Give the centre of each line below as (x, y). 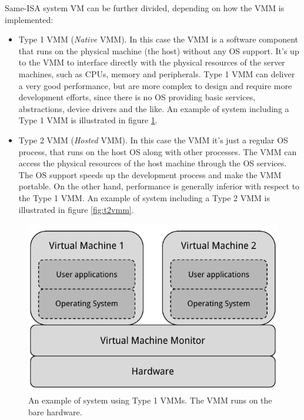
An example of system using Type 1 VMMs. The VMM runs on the (150, 400)
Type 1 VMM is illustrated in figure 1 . (88, 120)
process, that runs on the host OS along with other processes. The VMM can (158, 151)
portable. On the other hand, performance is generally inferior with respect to (159, 186)
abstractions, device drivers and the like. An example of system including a (154, 108)
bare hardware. (55, 411)
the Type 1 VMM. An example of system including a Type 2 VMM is (144, 197)
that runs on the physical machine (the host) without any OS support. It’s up (159, 50)
